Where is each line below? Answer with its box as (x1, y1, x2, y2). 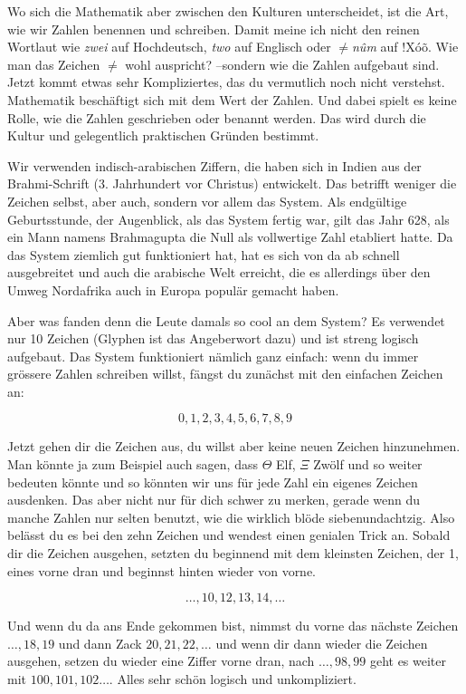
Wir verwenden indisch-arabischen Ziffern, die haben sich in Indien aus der (7, 156, 422, 175)
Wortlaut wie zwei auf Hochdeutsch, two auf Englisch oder (7, 37, 331, 56)
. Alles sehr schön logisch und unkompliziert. (109, 670, 357, 688)
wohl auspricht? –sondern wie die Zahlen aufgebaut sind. (125, 54, 440, 73)
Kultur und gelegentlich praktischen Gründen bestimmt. (7, 126, 319, 145)
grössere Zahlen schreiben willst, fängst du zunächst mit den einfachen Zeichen (7, 364, 443, 383)
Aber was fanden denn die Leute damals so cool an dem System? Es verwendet (7, 311, 445, 330)
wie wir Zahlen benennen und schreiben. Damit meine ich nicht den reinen (7, 19, 420, 38)
